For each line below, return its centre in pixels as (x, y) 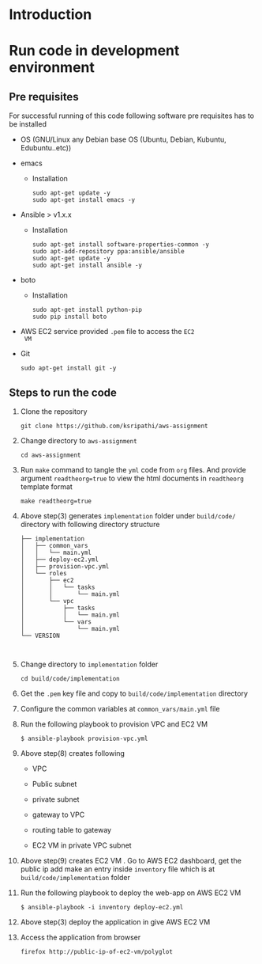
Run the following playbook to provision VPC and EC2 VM (114, 724)
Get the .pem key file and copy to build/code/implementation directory (134, 693)
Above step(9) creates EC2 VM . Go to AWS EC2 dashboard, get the (131, 861)
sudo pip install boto (69, 317)
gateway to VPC (58, 814)
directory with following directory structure (90, 524)
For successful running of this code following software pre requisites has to (132, 116)
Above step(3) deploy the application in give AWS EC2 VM (115, 922)
